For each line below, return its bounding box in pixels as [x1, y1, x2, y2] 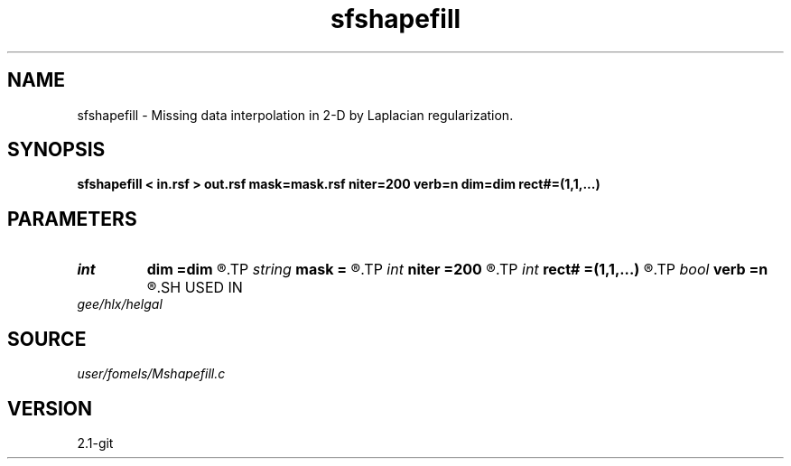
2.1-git [77, 434, 114, 451]
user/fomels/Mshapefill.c [77, 366, 226, 382]
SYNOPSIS [7, 138, 106, 162]
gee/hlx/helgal [77, 296, 163, 312]
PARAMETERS [7, 207, 137, 230]
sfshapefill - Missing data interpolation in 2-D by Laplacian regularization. [77, 107, 514, 123]
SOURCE [7, 327, 87, 350]
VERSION [7, 396, 93, 420]
